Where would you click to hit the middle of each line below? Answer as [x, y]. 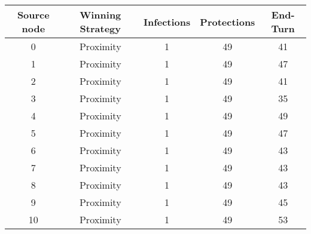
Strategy [100, 28]
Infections [167, 21]
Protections [228, 21]
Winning [100, 15]
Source [33, 15]
